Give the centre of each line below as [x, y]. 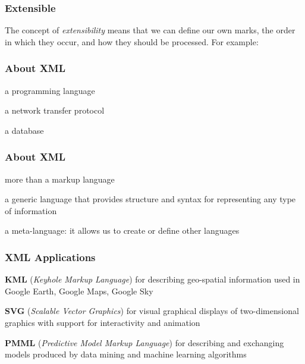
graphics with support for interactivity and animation [103, 322]
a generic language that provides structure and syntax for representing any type [150, 199]
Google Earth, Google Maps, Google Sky [79, 291]
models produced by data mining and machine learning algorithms [126, 354]
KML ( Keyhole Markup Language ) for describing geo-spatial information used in [152, 279]
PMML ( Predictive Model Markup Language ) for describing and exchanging [144, 342]
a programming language [50, 90]
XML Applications [50, 257]
